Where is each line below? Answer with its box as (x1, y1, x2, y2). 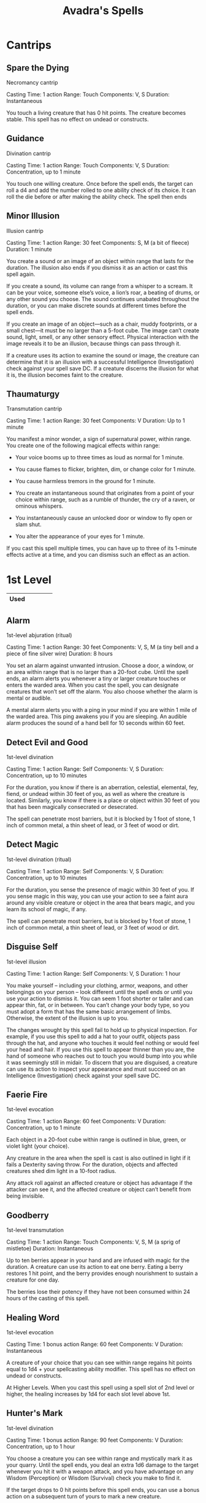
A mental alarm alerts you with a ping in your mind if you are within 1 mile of (6, 706, 197, 714)
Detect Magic (6, 839, 59, 850)
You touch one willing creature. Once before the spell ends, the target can (6, 180, 193, 187)
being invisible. (6, 1192, 45, 1199)
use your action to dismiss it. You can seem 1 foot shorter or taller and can (6, 995, 194, 1002)
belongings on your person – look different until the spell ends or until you (6, 988, 193, 995)
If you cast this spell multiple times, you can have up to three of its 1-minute (6, 545, 197, 552)
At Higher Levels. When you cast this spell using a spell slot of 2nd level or (6, 1384, 195, 1391)
